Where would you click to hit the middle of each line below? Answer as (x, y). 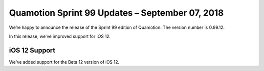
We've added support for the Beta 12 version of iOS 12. (64, 62)
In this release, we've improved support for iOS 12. (60, 36)
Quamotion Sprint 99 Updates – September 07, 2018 (116, 13)
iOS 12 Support (32, 50)
